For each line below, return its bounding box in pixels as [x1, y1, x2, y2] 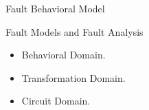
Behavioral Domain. [21, 47, 106, 62]
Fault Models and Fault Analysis [5, 24, 144, 38]
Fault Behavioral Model [5, 1, 105, 15]
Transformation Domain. [21, 70, 126, 85]
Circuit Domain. [21, 93, 91, 108]
